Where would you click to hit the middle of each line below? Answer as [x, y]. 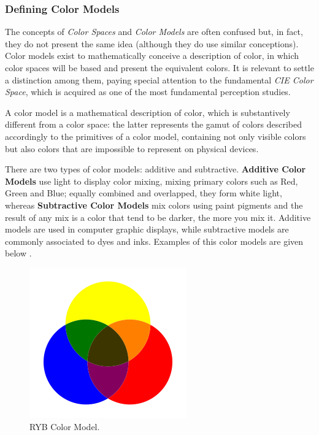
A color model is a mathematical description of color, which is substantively [148, 112]
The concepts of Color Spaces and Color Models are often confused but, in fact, [154, 32]
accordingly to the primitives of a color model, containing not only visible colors [156, 136]
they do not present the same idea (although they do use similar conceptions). [152, 43]
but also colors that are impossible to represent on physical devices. [132, 148]
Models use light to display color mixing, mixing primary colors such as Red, [152, 181]
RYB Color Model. [65, 426]
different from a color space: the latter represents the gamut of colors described [154, 124]
